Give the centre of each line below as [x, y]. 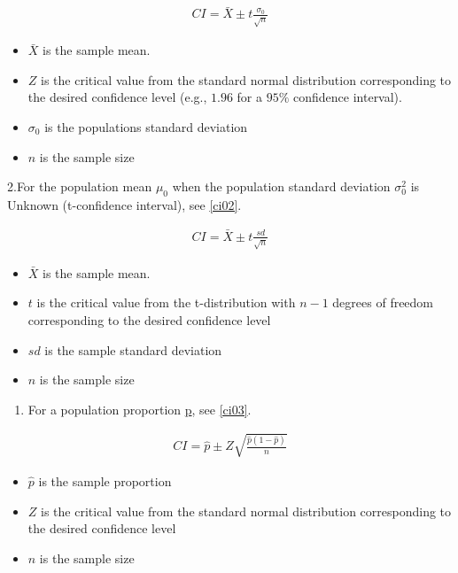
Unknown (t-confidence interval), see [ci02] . [124, 204]
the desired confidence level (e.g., [117, 97]
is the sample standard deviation [133, 349]
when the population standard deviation [281, 186]
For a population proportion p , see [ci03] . [140, 409]
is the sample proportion [105, 480]
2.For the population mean [80, 186]
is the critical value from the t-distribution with [166, 302]
